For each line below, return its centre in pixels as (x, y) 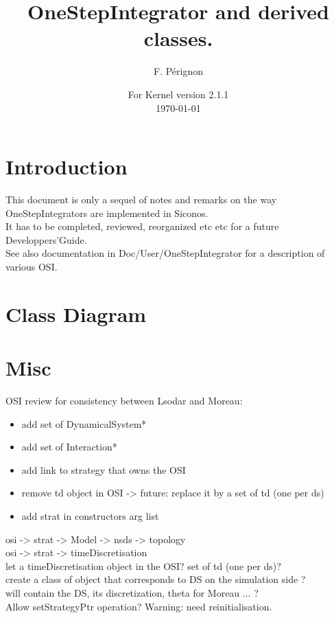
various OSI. (32, 266)
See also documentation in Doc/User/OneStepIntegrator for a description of (165, 253)
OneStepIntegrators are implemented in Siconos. (107, 213)
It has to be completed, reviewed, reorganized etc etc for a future (142, 226)
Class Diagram (76, 313)
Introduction (67, 167)
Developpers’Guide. (46, 239)
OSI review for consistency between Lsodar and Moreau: (124, 401)
